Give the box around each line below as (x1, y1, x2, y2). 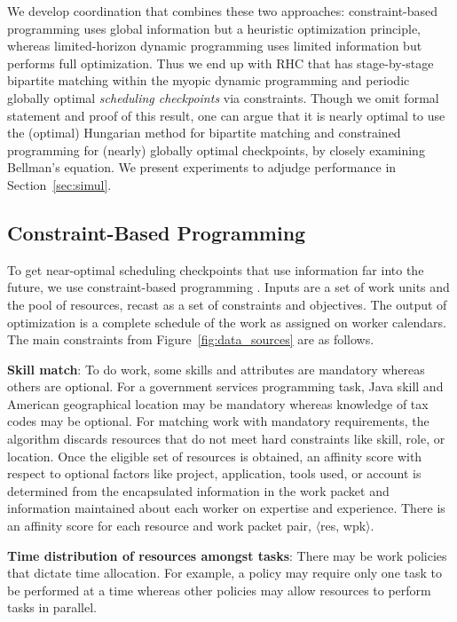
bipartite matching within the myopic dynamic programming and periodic (7, 71, 410, 90)
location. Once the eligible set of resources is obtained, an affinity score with (7, 446, 422, 465)
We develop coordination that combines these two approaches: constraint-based (7, 2, 438, 20)
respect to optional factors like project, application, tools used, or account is (7, 464, 422, 483)
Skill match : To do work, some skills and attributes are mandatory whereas (7, 359, 425, 378)
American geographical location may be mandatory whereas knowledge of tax (7, 394, 429, 413)
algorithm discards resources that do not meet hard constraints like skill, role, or (7, 429, 445, 448)
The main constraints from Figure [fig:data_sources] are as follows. (7, 330, 374, 349)
